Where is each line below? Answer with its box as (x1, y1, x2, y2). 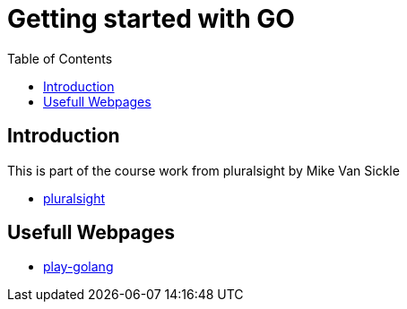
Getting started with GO (7, 4, 295, 34)
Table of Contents (7, 50, 113, 66)
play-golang (43, 259, 114, 275)
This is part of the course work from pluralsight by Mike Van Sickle (7, 162, 400, 178)
